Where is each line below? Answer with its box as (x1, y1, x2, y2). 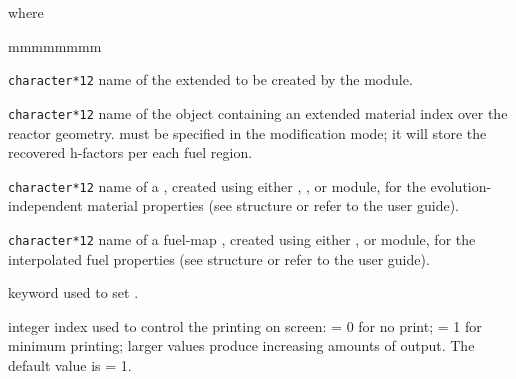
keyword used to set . (8, 282, 139, 303)
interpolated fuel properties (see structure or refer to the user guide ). (8, 248, 430, 269)
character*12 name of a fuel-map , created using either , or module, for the (8, 228, 476, 249)
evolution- (430, 175, 492, 196)
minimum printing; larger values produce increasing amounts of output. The (8, 335, 475, 356)
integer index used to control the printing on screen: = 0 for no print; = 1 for (8, 315, 482, 336)
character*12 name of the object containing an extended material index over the (8, 102, 508, 123)
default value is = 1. (8, 354, 132, 375)
